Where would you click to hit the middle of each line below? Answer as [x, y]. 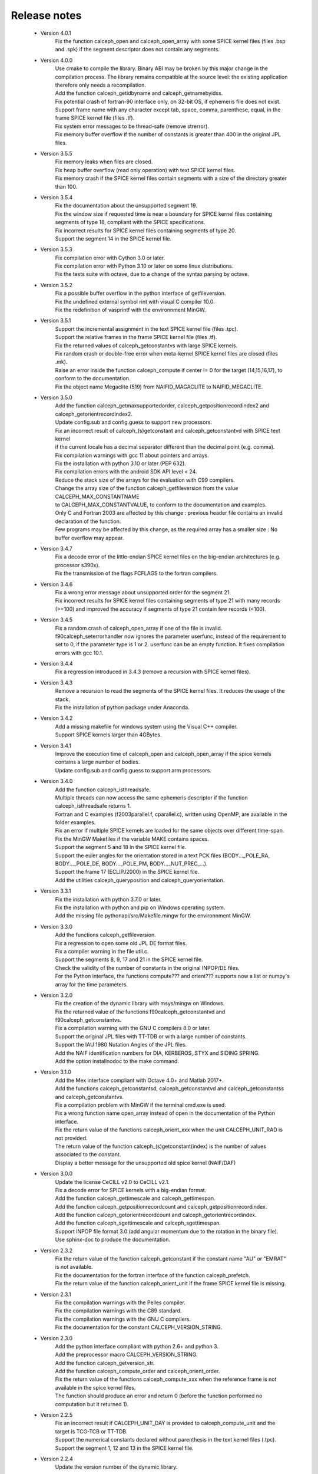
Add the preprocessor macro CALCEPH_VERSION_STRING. [127, 1355]
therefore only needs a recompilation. [101, 85]
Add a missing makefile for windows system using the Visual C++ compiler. [146, 726]
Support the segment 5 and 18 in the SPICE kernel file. [121, 847]
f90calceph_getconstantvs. [88, 1020]
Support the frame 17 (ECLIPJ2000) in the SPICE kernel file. [127, 872]
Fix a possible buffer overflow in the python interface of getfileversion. [140, 293]
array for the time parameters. [92, 984]
